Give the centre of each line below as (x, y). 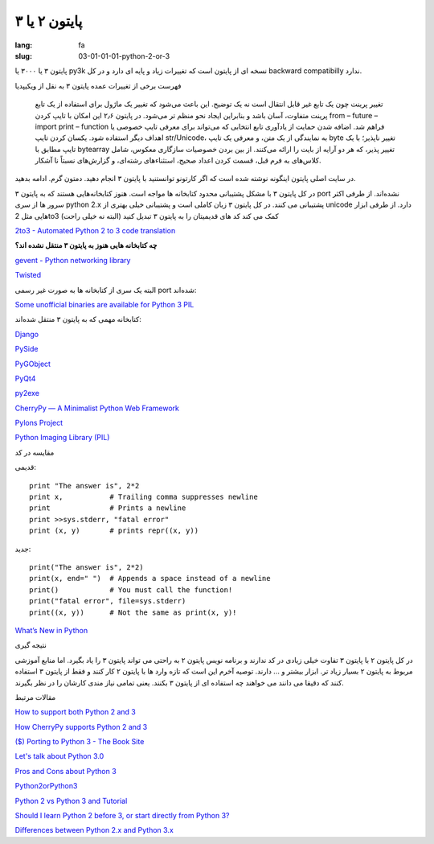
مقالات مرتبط (35, 697)
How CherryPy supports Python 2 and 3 (81, 727)
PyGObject (33, 364)
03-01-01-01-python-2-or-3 (124, 56)
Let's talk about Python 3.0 (59, 756)
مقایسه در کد (35, 452)
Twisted (28, 275)
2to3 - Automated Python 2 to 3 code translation (95, 231)
